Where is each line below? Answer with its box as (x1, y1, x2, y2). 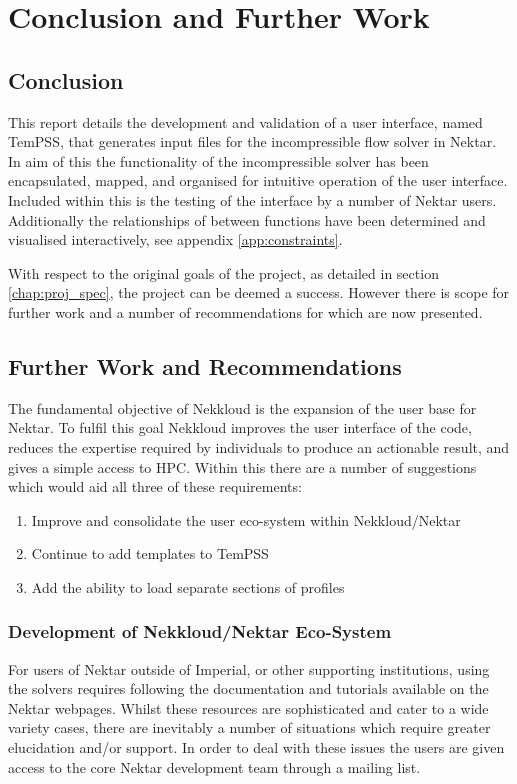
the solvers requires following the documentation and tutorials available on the (8, 678, 489, 699)
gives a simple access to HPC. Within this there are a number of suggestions (8, 456, 477, 477)
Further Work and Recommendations (8, 350, 402, 381)
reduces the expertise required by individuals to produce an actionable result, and (8, 436, 510, 457)
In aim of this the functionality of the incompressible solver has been (8, 150, 429, 171)
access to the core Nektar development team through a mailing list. (8, 756, 421, 777)
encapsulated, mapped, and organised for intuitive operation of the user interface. (8, 170, 508, 191)
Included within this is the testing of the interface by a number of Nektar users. (8, 189, 497, 210)
